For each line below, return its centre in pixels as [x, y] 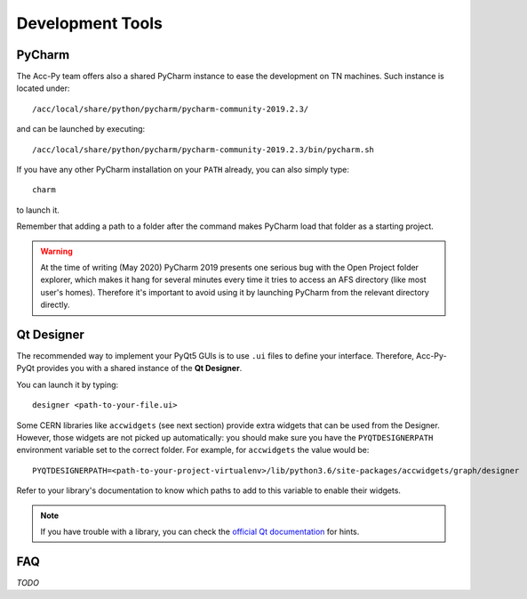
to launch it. [38, 210]
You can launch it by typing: [68, 384]
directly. [55, 305]
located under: [43, 88]
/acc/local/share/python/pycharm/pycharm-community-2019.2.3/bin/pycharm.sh [204, 150]
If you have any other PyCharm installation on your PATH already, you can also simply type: [183, 170]
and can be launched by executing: [81, 129]
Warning [56, 251]
